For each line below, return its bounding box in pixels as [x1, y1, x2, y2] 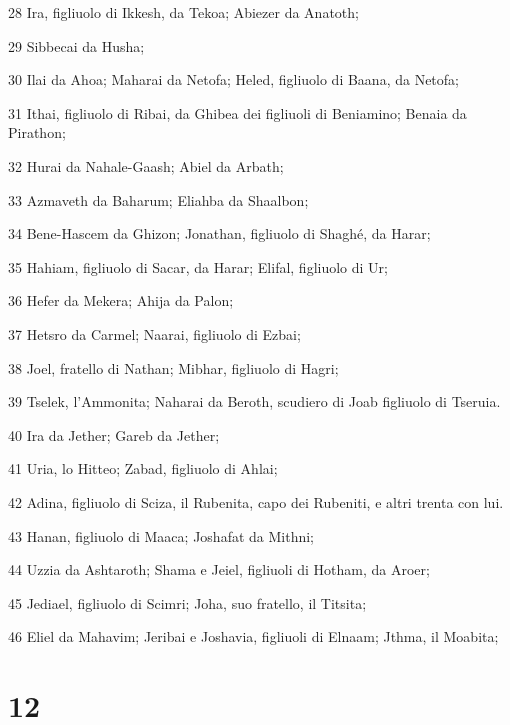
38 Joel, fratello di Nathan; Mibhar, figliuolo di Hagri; [8, 357, 339, 378]
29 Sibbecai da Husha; [8, 35, 145, 56]
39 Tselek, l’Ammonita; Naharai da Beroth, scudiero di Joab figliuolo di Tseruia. [8, 391, 501, 412]
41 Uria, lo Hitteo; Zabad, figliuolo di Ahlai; [8, 458, 278, 479]
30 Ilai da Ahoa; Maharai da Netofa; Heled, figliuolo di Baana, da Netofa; [8, 69, 459, 90]
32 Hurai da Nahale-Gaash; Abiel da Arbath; [8, 155, 284, 176]
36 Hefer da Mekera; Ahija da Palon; [8, 290, 234, 311]
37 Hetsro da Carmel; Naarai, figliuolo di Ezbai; [8, 323, 301, 344]
